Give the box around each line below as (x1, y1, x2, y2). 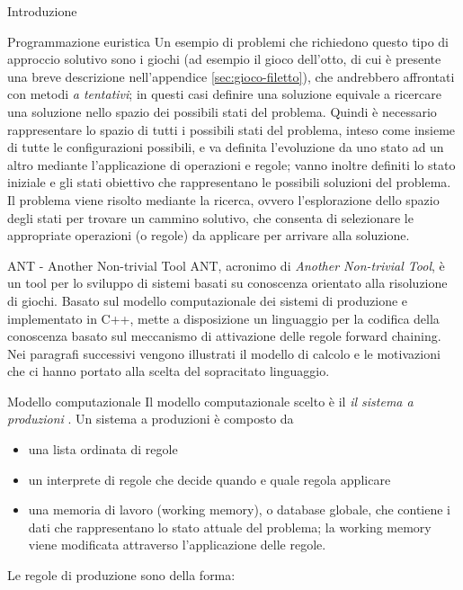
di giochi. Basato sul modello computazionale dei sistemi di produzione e (7, 291, 408, 309)
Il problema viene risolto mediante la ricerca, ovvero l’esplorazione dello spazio (7, 190, 440, 209)
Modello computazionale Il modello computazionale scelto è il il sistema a (7, 391, 414, 410)
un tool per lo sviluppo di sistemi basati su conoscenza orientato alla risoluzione (7, 273, 448, 292)
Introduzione (7, 2, 77, 20)
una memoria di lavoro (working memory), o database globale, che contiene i (28, 500, 451, 519)
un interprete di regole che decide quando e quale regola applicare (28, 469, 391, 488)
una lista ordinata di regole (28, 440, 178, 459)
